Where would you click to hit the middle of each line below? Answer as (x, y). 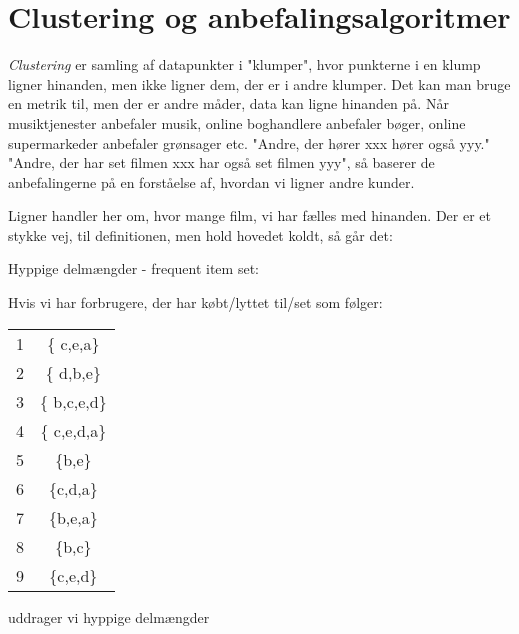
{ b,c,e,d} (73, 401)
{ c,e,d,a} (73, 430)
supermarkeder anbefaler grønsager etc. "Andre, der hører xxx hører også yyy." (249, 142)
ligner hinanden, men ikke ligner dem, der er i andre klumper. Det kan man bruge (259, 83)
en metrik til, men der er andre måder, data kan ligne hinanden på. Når (228, 103)
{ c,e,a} (73, 343)
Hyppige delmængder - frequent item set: (133, 268)
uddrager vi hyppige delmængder (109, 616)
